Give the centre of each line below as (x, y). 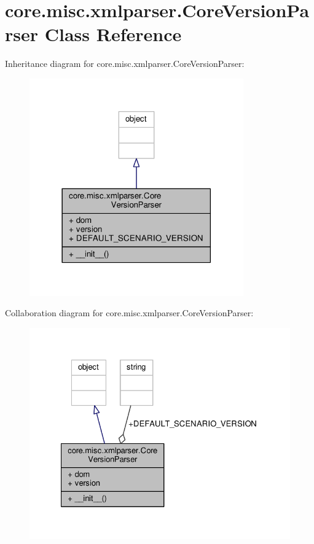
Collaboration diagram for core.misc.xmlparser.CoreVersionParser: (129, 313)
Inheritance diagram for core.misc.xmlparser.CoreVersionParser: (125, 64)
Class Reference (113, 34)
